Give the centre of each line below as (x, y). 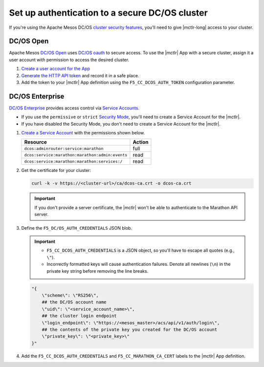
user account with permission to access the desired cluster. (69, 60)
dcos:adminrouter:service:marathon (64, 148)
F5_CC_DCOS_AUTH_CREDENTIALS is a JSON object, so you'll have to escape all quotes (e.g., (141, 250)
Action (141, 142)
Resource (36, 142)
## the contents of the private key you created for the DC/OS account (130, 329)
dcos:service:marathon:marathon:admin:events (76, 155)
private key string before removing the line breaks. (98, 271)
